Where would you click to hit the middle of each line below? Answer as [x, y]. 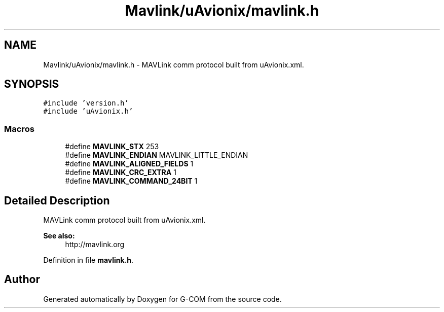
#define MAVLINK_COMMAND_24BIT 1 [131, 181]
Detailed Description [57, 200]
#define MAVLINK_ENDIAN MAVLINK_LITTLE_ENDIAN [157, 155]
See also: [59, 236]
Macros [19, 129]
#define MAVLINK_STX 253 [112, 147]
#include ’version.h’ [86, 103]
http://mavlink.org [95, 245]
